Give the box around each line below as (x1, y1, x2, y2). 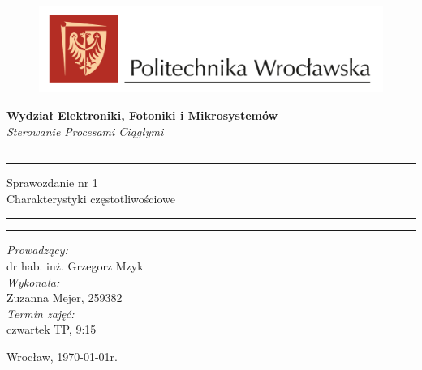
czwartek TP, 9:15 (6, 321, 97, 338)
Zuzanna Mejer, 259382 (6, 289, 123, 306)
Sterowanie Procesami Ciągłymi (6, 122, 164, 139)
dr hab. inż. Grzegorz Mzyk (6, 257, 144, 274)
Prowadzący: (6, 241, 68, 258)
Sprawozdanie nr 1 (6, 174, 98, 191)
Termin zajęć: (6, 304, 75, 321)
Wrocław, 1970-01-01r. (6, 347, 118, 364)
